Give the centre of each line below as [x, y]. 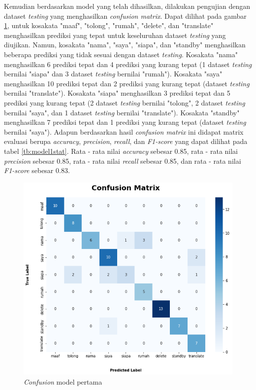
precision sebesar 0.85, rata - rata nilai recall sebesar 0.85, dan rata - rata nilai [123, 160]
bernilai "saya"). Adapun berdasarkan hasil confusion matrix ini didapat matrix [124, 131]
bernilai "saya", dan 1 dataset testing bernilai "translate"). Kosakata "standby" [122, 112]
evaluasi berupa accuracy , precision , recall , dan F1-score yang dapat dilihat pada [126, 141]
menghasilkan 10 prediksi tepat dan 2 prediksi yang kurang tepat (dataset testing [127, 83]
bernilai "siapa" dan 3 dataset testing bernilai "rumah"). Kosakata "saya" [113, 74]
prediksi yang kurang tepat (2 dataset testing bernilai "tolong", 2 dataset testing [125, 102]
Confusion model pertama [63, 382]
